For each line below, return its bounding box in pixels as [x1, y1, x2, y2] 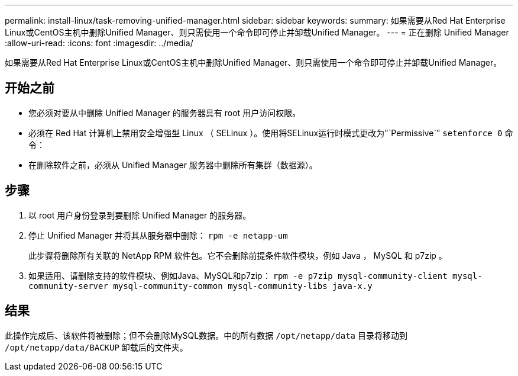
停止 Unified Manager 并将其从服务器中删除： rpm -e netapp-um [28, 230, 288, 240]
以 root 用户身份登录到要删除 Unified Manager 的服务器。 [28, 210, 251, 220]
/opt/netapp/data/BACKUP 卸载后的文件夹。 [5, 342, 188, 352]
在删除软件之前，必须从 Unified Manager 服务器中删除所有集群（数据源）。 [28, 159, 318, 170]
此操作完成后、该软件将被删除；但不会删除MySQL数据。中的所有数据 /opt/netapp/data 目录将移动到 [5, 330, 407, 340]
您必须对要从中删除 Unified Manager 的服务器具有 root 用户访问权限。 [28, 107, 301, 118]
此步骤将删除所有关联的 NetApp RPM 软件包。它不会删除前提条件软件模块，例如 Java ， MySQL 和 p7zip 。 [28, 250, 447, 261]
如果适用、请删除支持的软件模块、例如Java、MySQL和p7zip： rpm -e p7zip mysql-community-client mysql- [28, 270, 483, 281]
